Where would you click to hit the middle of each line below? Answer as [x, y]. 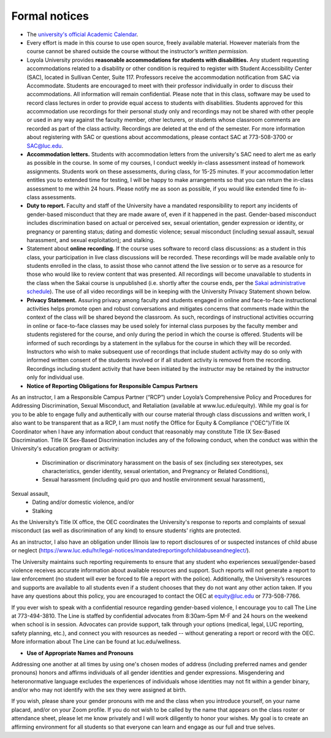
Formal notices [50, 16]
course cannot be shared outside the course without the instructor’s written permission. [137, 51]
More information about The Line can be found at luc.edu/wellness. [96, 642]
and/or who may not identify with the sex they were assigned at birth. [99, 690]
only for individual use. [55, 378]
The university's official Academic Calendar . [82, 34]
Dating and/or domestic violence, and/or [83, 502]
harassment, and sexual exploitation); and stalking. [91, 240]
